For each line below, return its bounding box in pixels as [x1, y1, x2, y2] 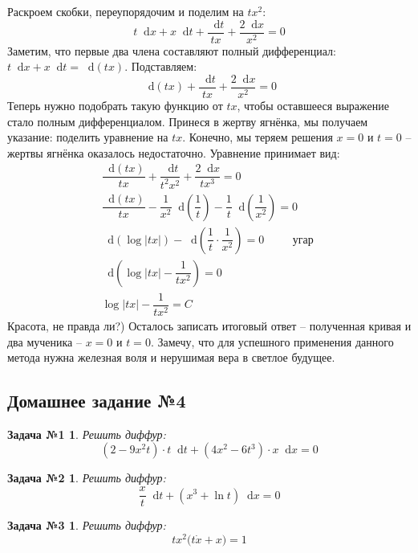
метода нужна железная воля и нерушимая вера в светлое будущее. [7, 349, 335, 366]
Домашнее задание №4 [7, 388, 186, 413]
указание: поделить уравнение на [7, 129, 168, 145]
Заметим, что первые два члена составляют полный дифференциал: [7, 42, 336, 59]
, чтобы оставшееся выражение [237, 96, 389, 113]
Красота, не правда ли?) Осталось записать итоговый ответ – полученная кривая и [7, 317, 412, 334]
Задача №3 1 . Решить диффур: [7, 517, 166, 534]
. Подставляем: [124, 58, 197, 75]
